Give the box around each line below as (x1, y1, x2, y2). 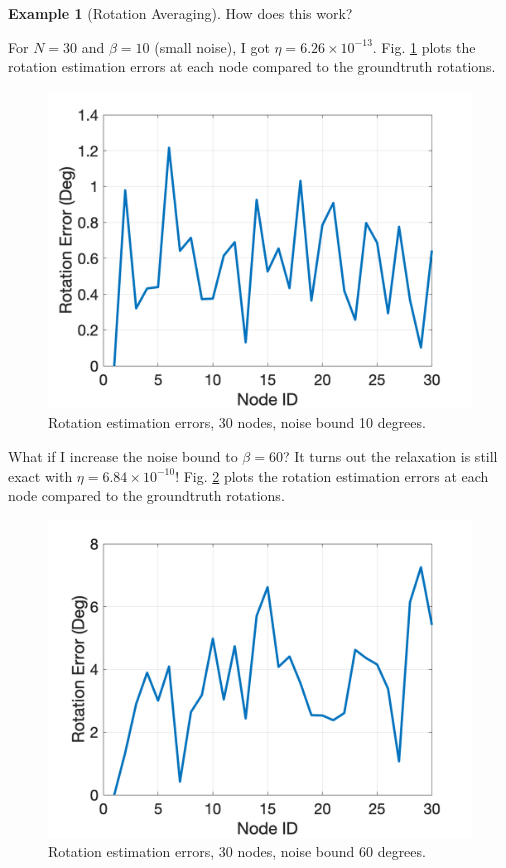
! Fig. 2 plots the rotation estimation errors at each (175, 465, 489, 486)
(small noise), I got (154, 36, 270, 57)
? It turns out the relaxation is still (282, 445, 498, 466)
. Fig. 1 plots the (372, 36, 476, 57)
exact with (8, 465, 73, 486)
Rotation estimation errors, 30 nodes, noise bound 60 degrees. (48, 841, 426, 862)
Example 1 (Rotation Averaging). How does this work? (8, 3, 353, 23)
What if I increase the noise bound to (8, 445, 238, 466)
